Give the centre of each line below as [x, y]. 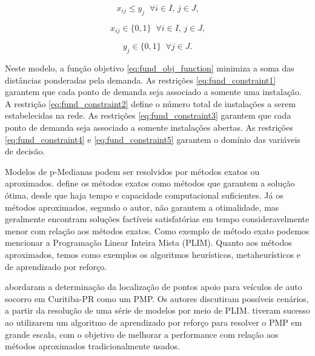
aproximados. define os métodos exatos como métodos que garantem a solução [150, 183]
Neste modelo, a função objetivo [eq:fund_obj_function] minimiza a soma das [150, 68]
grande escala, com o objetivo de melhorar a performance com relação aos [142, 334]
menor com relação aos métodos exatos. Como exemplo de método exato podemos [157, 230]
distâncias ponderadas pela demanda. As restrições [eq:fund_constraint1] [141, 80]
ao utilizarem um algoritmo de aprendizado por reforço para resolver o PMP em [154, 322]
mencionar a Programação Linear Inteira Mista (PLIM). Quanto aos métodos [148, 242]
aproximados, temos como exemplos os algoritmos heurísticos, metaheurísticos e [153, 254]
